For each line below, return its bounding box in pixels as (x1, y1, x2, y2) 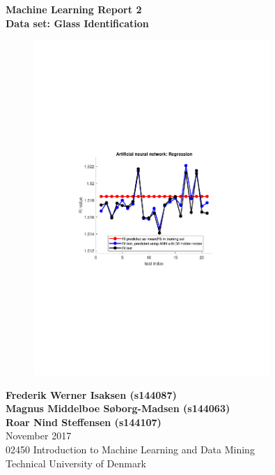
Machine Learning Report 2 (6, 2, 142, 16)
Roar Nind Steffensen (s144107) (6, 414, 162, 429)
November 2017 (6, 428, 72, 443)
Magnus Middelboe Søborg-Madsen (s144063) (6, 401, 230, 416)
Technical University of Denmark (6, 455, 146, 470)
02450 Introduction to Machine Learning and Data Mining (6, 442, 255, 457)
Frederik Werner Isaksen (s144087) (6, 387, 177, 402)
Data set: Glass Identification (6, 15, 149, 30)
